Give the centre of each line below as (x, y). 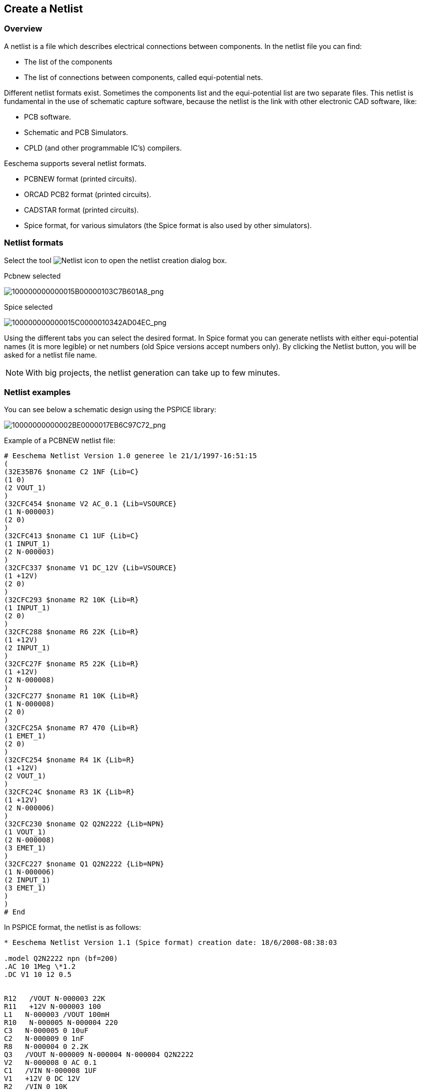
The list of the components (68, 62)
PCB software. (48, 117)
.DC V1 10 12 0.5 (38, 975)
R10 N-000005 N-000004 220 (61, 1023)
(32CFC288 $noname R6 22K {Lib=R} (71, 632)
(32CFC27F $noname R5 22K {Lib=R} (71, 664)
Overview (23, 29)
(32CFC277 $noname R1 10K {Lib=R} (71, 696)
